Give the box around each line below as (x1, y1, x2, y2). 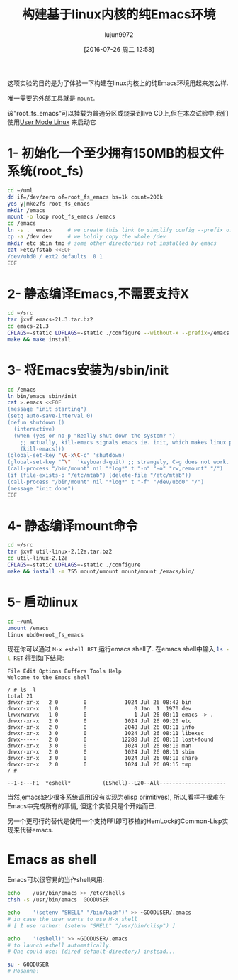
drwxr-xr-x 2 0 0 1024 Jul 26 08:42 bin (7, 699, 192, 706)
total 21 (7, 693, 33, 700)
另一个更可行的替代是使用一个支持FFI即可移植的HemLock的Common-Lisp (7, 817, 222, 825)
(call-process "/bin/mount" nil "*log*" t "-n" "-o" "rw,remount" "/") (7, 466, 223, 473)
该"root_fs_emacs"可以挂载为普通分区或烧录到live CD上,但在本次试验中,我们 (7, 109, 229, 117)
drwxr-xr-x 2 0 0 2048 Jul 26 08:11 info (7, 724, 195, 731)
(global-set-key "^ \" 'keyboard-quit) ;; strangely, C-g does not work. (7, 458, 230, 466)
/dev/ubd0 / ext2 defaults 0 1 (7, 253, 103, 260)
